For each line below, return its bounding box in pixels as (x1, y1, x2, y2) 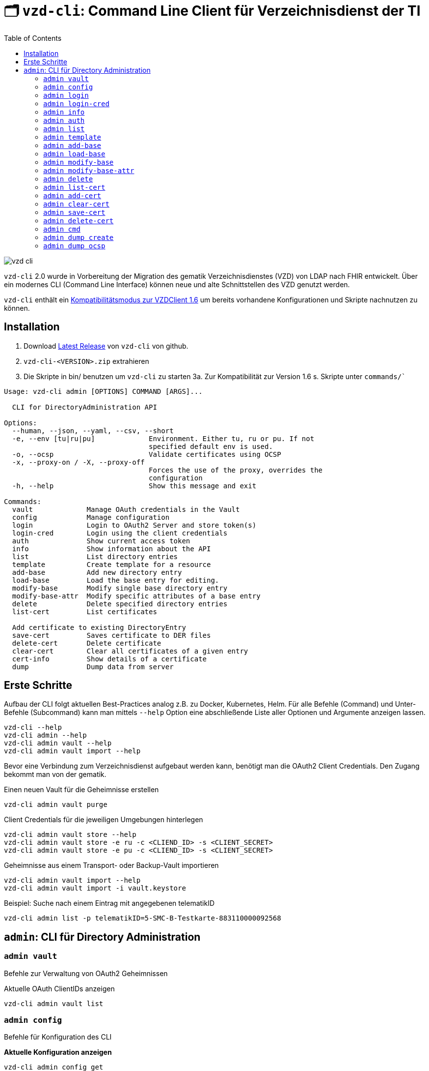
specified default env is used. (149, 442, 273, 450)
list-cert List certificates (12, 607, 157, 616)
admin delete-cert (43, 216, 114, 225)
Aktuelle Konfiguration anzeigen (4, 1048, 112, 1057)
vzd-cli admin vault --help (4, 739, 112, 747)
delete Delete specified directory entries (12, 599, 228, 608)
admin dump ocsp (43, 241, 106, 250)
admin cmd (43, 225, 80, 233)
